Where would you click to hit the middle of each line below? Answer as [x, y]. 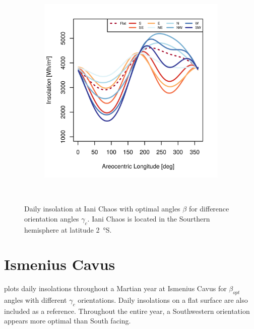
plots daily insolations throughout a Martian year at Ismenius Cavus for [115, 288]
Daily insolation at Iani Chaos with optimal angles [102, 209]
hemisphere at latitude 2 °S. [68, 229]
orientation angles [52, 218]
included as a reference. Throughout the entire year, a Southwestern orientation [127, 311]
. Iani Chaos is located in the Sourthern [149, 218]
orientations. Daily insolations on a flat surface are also [163, 300]
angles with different [36, 300]
